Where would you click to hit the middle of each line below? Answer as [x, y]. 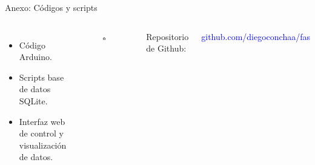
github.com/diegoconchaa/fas [256, 36]
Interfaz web [42, 121]
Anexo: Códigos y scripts [51, 7]
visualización [43, 145]
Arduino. [35, 57]
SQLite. [33, 100]
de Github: [166, 48]
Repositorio [167, 36]
